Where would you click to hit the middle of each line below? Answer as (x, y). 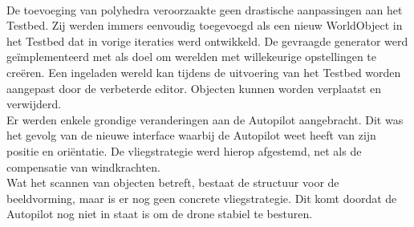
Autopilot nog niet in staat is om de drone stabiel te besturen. (160, 214)
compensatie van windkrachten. (83, 166)
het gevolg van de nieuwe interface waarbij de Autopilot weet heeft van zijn (191, 135)
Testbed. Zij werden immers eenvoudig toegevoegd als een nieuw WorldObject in (205, 25)
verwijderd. (34, 104)
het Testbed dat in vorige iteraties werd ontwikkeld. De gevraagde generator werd (207, 41)
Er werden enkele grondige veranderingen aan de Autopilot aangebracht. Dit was (205, 119)
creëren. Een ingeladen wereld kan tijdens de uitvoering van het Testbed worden (204, 72)
